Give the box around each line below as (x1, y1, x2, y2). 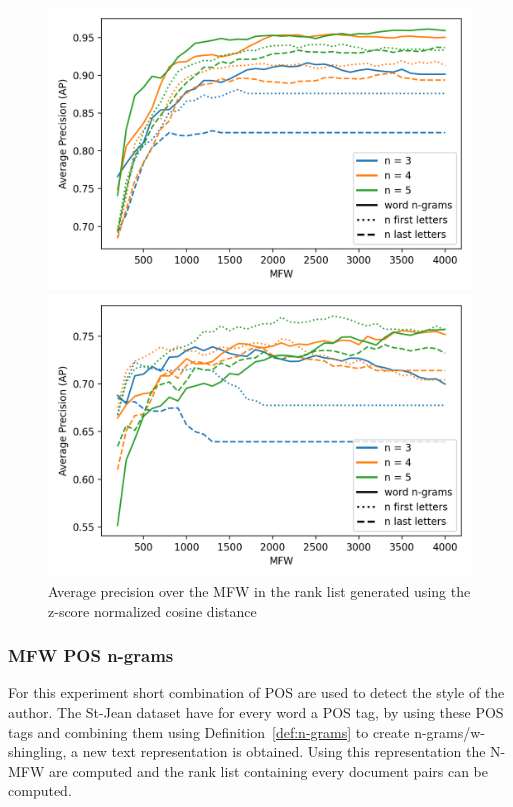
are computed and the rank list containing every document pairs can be (49, 760, 489, 781)
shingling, (8, 741, 67, 762)
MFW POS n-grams (8, 643, 174, 668)
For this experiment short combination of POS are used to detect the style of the (8, 682, 505, 703)
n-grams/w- (414, 721, 486, 742)
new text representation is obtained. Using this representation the (82, 741, 486, 762)
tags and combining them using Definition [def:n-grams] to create (8, 721, 410, 742)
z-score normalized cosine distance (48, 600, 257, 621)
